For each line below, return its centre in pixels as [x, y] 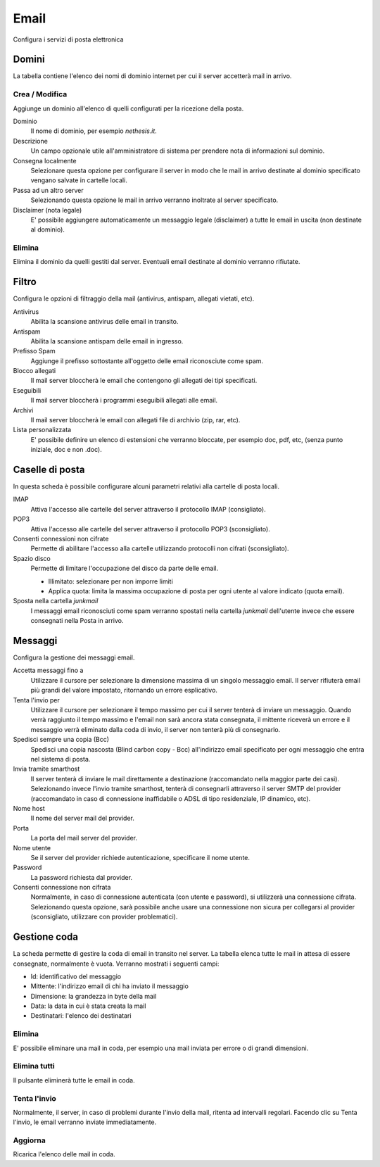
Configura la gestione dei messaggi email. [74, 657]
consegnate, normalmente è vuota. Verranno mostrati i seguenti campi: [116, 964]
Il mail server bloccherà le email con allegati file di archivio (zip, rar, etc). [135, 420]
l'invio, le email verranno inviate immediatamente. [85, 1122]
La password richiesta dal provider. [82, 877]
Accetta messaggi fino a [48, 670]
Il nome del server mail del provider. [83, 818]
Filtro [25, 282]
